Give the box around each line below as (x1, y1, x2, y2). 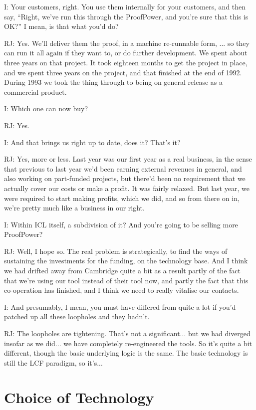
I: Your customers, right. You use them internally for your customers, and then (4, 1, 246, 11)
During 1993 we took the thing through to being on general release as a (4, 77, 223, 87)
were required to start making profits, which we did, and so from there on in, (4, 193, 240, 203)
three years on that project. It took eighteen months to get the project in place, (4, 57, 248, 67)
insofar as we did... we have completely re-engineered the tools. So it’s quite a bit (4, 338, 252, 348)
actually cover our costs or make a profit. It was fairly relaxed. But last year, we (4, 183, 250, 193)
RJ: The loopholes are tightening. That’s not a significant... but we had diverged (4, 328, 251, 339)
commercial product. (4, 86, 67, 97)
